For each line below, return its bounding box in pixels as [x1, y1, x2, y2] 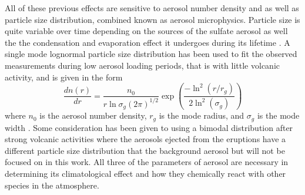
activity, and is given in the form [5, 70, 123, 83]
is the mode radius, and [159, 109, 244, 122]
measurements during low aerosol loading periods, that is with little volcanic [5, 59, 280, 71]
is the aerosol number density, [39, 109, 147, 122]
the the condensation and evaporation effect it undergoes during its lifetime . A [5, 36, 290, 48]
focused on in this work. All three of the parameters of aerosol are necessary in [5, 156, 289, 168]
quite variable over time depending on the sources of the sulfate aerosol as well [5, 25, 288, 37]
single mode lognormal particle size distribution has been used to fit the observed [5, 48, 297, 60]
